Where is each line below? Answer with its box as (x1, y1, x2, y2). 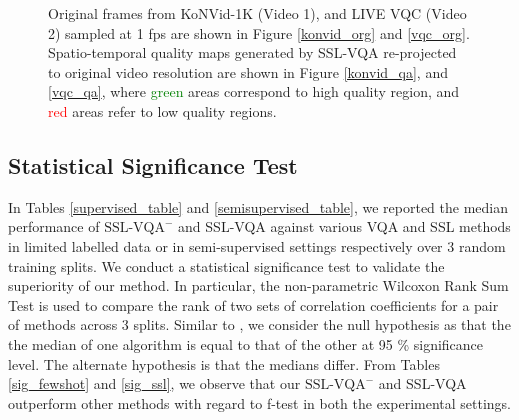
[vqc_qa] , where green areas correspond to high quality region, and (48, 81, 460, 102)
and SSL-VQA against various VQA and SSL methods (178, 216, 511, 237)
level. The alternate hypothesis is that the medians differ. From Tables (8, 353, 440, 374)
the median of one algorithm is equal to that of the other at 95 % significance (8, 333, 484, 354)
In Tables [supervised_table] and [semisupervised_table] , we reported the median (8, 196, 509, 217)
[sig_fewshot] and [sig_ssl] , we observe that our (8, 373, 301, 394)
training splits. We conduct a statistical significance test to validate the (8, 255, 445, 276)
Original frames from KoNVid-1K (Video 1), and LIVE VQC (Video (48, 3, 467, 23)
